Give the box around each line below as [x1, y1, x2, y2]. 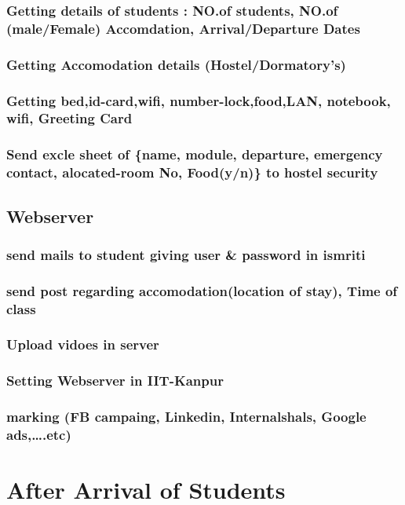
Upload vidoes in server [6, 335, 159, 354]
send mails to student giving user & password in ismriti [6, 244, 366, 264]
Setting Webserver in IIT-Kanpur [6, 371, 224, 390]
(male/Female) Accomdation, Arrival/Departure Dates [6, 18, 360, 38]
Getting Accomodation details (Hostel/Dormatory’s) [6, 54, 346, 74]
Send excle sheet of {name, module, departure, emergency [6, 145, 383, 164]
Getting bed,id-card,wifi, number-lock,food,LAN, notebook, [6, 90, 391, 110]
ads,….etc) [6, 425, 71, 445]
